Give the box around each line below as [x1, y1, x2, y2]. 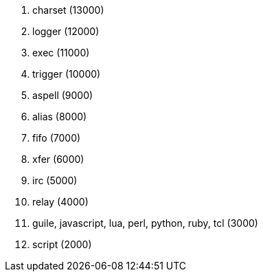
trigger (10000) [32, 68, 101, 80]
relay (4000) [32, 196, 89, 208]
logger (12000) [32, 25, 100, 37]
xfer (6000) [32, 153, 84, 165]
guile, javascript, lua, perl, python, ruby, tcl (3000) [32, 217, 258, 229]
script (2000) [32, 239, 92, 250]
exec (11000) [32, 47, 90, 58]
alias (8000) [32, 111, 87, 122]
